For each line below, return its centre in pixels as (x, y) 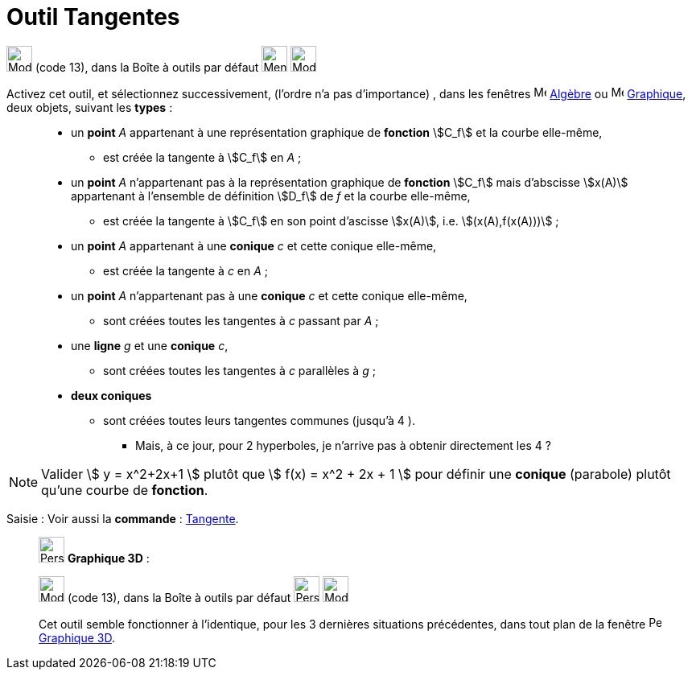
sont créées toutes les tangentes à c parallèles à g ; (239, 370)
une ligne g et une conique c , (150, 345)
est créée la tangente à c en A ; (186, 270)
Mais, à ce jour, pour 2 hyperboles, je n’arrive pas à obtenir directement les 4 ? (343, 445)
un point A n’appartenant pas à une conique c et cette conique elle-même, (269, 295)
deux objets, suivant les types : (90, 107)
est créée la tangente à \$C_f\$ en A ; (202, 157)
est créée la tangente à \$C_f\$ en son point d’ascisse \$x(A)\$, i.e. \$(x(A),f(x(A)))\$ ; (331, 221)
